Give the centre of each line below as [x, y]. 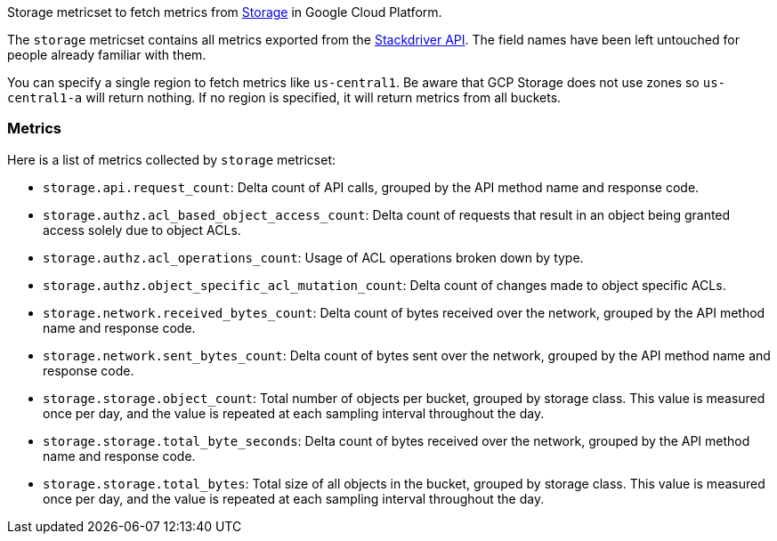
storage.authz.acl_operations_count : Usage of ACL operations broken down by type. [313, 257]
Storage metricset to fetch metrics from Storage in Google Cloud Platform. [225, 12]
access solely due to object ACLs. [142, 230]
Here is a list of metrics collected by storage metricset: [172, 159]
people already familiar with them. [107, 55]
